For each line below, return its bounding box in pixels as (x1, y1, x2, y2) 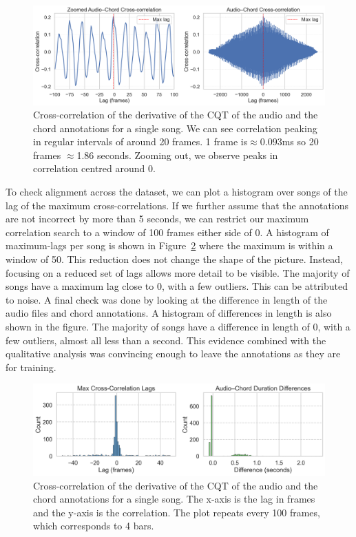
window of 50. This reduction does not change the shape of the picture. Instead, (6, 252, 343, 266)
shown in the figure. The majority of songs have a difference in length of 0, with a (6, 319, 350, 333)
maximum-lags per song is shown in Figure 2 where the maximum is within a (6, 238, 333, 253)
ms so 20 (282, 134, 319, 149)
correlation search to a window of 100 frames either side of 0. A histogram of (6, 224, 329, 239)
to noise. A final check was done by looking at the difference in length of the (6, 292, 328, 306)
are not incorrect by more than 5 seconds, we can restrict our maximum (6, 211, 309, 226)
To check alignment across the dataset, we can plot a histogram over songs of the (6, 185, 348, 199)
